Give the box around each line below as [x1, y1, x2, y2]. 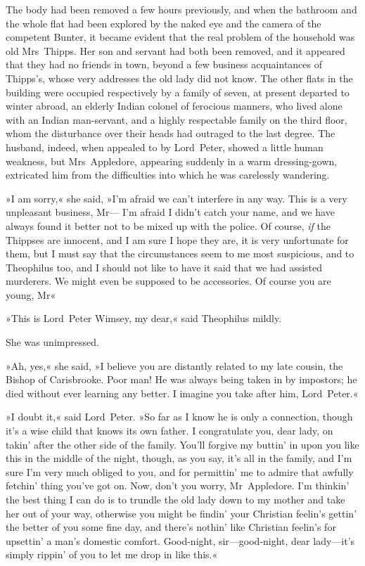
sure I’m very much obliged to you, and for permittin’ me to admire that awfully [6, 464, 354, 479]
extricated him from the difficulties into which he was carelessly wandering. [6, 167, 330, 182]
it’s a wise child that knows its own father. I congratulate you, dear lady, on [6, 423, 333, 438]
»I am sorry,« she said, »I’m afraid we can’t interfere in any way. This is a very [6, 191, 347, 205]
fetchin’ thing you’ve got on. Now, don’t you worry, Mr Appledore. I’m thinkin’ [6, 478, 350, 493]
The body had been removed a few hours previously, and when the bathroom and [6, 2, 357, 16]
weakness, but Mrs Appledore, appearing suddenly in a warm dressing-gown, [6, 153, 338, 168]
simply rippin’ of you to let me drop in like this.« [6, 547, 218, 562]
